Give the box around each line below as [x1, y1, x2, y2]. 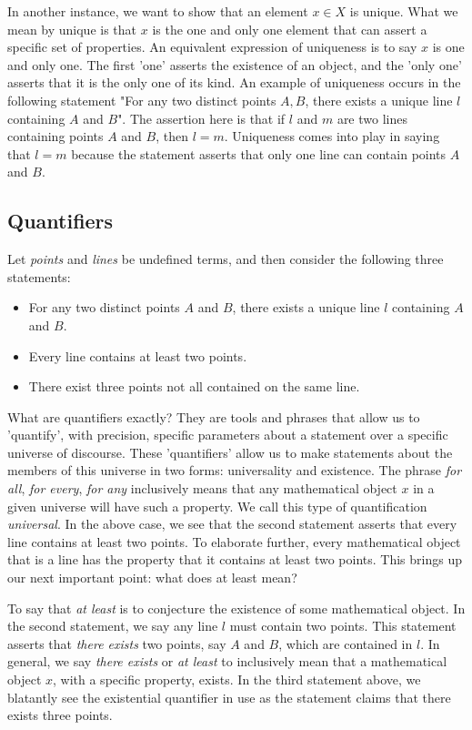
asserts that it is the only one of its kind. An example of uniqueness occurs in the [7, 73, 461, 92]
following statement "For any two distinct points [7, 90, 276, 109]
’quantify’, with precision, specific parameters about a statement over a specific [7, 425, 448, 444]
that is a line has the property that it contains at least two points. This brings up [7, 550, 462, 569]
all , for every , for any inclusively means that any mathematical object [7, 479, 397, 498]
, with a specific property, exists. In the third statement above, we [53, 670, 421, 689]
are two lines [336, 108, 407, 127]
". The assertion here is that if [117, 108, 286, 127]
